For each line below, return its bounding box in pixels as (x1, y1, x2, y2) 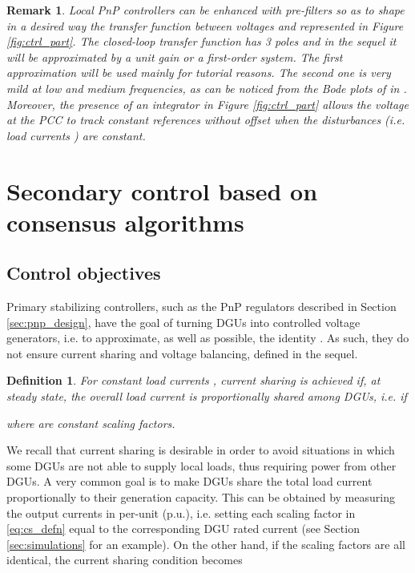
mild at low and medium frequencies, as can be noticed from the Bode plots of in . (6, 79, 407, 96)
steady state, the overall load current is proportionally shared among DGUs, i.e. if (6, 388, 407, 405)
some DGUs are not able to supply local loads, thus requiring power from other (6, 457, 397, 474)
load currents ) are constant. (6, 127, 146, 143)
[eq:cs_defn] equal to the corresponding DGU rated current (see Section (6, 520, 360, 537)
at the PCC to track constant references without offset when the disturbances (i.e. (6, 111, 405, 128)
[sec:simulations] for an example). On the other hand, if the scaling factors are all (6, 535, 405, 552)
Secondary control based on (6, 174, 318, 207)
